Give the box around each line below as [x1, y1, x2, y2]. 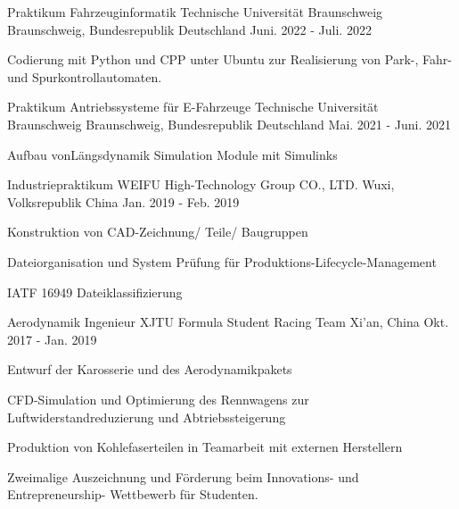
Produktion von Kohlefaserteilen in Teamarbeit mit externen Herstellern [7, 438, 403, 456]
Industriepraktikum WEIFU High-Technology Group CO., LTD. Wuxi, [7, 175, 395, 194]
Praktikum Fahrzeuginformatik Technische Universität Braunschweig [7, 3, 383, 21]
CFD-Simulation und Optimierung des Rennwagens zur [7, 389, 309, 408]
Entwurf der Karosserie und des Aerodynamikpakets [7, 360, 292, 379]
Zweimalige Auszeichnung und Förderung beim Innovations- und [7, 467, 359, 486]
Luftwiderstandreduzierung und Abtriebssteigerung [7, 407, 286, 426]
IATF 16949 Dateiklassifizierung [7, 282, 183, 301]
